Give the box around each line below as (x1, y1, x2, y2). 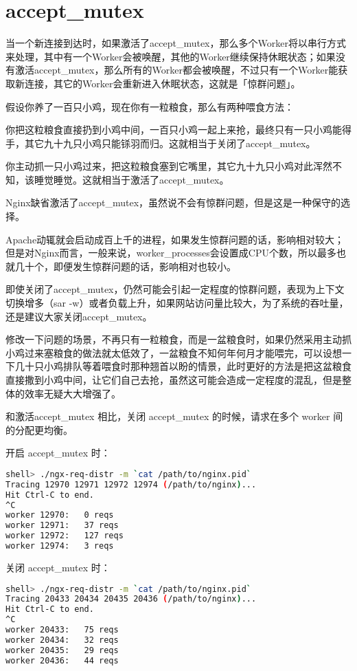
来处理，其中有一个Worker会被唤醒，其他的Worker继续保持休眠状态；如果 (5, 49, 336, 63)
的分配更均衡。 (5, 422, 73, 437)
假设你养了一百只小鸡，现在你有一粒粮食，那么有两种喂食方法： (5, 99, 294, 113)
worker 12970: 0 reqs (5, 510, 114, 520)
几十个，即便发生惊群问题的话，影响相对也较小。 (14, 258, 236, 273)
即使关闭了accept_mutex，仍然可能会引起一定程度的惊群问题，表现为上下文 (5, 282, 345, 296)
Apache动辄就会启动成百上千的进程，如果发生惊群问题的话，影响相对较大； (5, 232, 345, 246)
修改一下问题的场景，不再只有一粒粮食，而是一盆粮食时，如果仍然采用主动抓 (5, 332, 352, 346)
